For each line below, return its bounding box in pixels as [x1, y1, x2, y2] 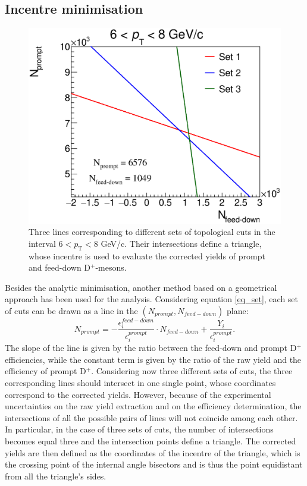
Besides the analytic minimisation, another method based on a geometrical [5, 281, 277, 293]
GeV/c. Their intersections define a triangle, [101, 237, 262, 249]
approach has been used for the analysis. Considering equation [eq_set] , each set [5, 293, 298, 305]
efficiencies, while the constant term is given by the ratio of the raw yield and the [5, 353, 302, 365]
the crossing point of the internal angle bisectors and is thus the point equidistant [5, 458, 303, 471]
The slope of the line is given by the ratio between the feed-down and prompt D [5, 341, 297, 354]
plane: [227, 304, 249, 316]
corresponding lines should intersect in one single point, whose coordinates [5, 377, 276, 389]
